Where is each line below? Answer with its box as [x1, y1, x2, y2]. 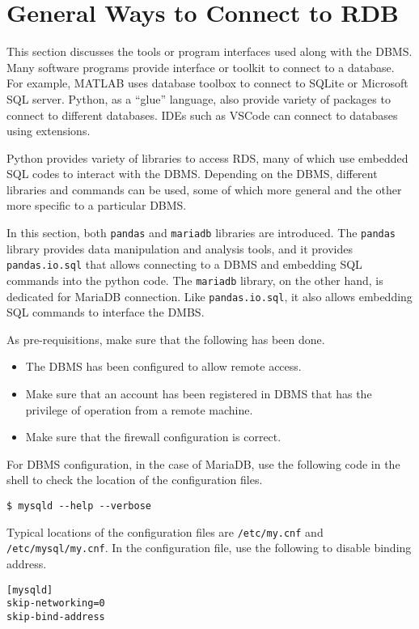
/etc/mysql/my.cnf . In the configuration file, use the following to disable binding [6, 539, 412, 556]
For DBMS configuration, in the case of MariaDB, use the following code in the [6, 455, 400, 472]
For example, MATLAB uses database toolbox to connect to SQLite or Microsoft [6, 74, 408, 91]
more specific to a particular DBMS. [6, 197, 187, 214]
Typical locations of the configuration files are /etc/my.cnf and [6, 523, 324, 540]
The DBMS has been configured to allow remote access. [25, 358, 302, 375]
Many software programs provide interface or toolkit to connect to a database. [6, 58, 395, 75]
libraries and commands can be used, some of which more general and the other [6, 181, 402, 198]
